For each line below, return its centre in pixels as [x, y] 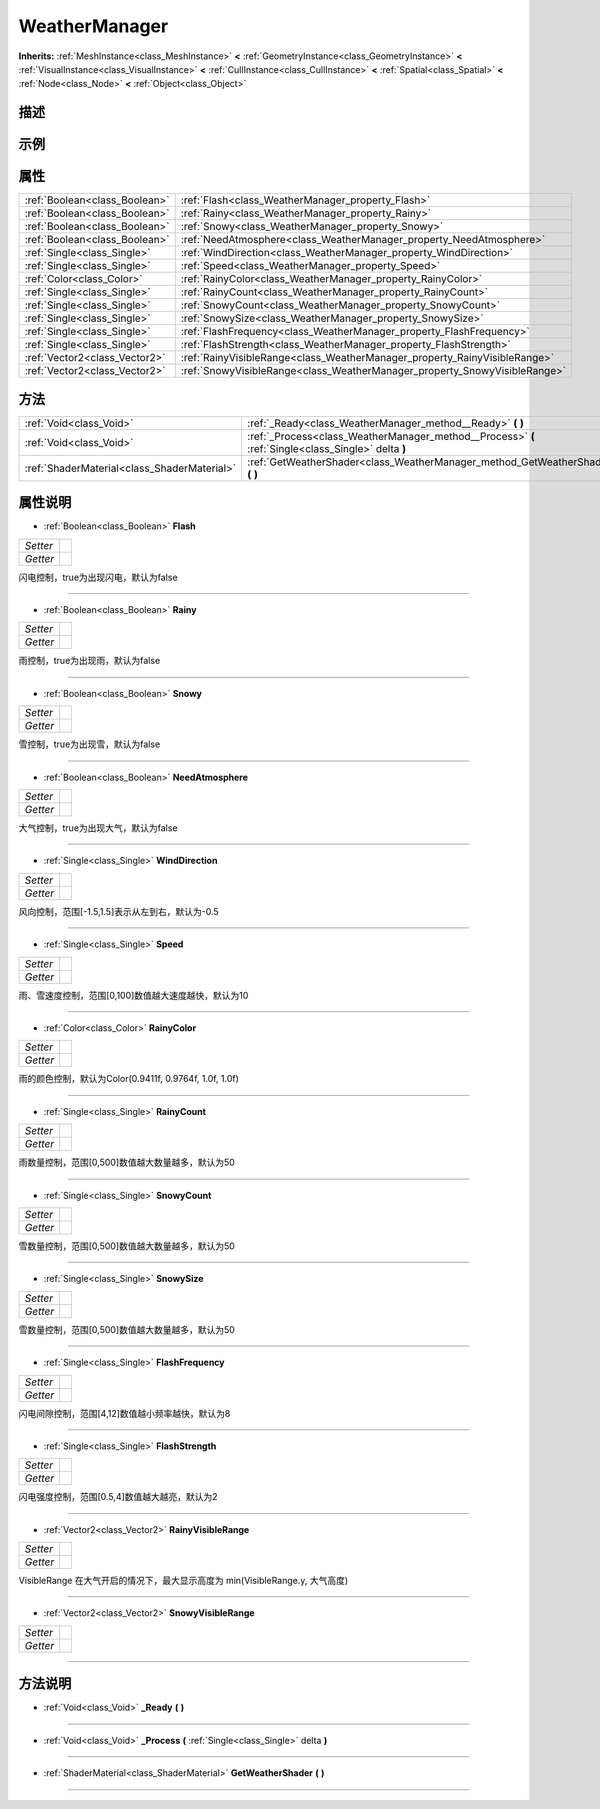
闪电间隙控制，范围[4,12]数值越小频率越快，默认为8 [124, 1413]
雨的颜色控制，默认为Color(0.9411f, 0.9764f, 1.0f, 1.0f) [129, 1079]
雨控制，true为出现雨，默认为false [89, 661]
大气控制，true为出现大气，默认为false [98, 828]
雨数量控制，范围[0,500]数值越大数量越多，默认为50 [126, 1162]
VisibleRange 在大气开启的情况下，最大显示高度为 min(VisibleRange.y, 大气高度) [183, 1581]
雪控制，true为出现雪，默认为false [89, 744]
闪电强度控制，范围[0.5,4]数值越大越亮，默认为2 [118, 1497]
